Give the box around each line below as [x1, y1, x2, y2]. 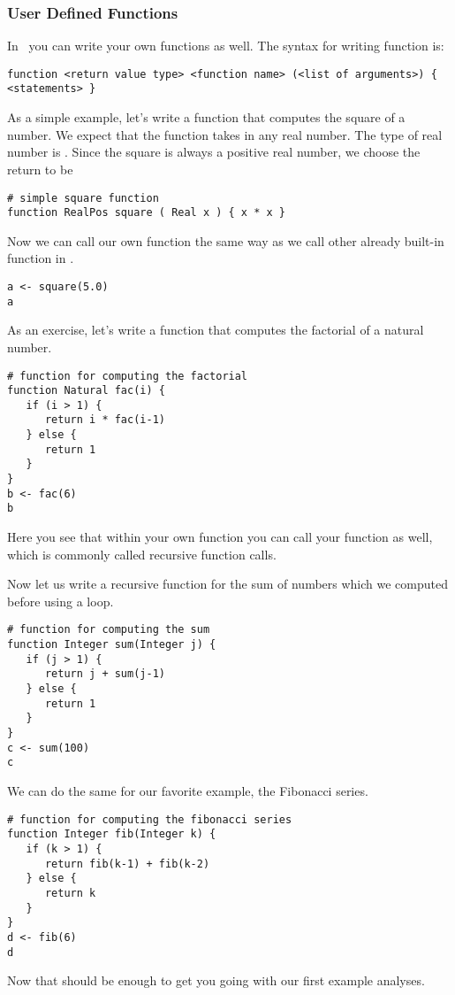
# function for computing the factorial [7, 369, 248, 382]
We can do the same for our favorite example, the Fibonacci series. [7, 782, 368, 799]
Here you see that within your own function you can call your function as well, [7, 528, 433, 546]
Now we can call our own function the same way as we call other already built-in [7, 231, 444, 250]
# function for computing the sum [7, 623, 210, 636]
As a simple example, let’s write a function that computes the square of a [7, 108, 406, 127]
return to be [7, 159, 73, 178]
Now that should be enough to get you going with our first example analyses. [7, 971, 425, 990]
